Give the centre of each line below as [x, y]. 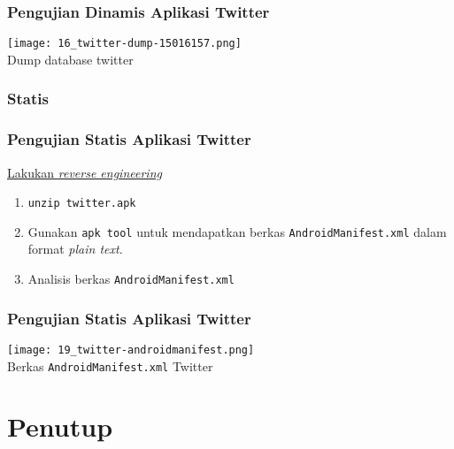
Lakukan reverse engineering [85, 172]
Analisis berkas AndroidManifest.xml [131, 279]
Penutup [60, 426]
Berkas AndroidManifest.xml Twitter [110, 365]
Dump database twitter [70, 59]
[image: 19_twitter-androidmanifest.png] [131, 350]
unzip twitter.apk [82, 204]
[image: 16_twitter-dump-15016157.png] [124, 44]
